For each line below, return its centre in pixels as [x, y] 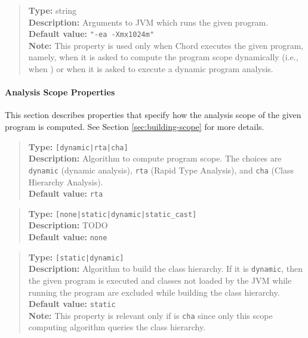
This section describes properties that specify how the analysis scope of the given [153, 115]
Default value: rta [66, 193]
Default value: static [72, 304]
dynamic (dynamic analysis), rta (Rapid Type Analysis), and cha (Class [161, 170]
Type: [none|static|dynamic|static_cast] [113, 213]
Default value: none [68, 237]
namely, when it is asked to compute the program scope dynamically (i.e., [163, 57]
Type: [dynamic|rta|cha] [78, 146]
